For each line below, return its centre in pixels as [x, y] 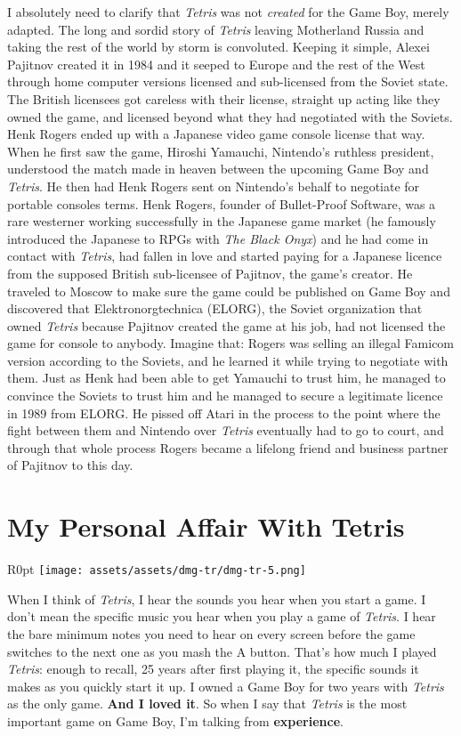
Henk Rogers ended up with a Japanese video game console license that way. [216, 134]
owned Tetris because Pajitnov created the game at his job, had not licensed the [226, 325]
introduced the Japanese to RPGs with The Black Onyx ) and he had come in [218, 238]
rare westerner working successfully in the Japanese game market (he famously [222, 221]
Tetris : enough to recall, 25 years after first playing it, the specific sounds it [213, 669]
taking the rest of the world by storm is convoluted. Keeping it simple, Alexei [218, 47]
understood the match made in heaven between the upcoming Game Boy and [218, 169]
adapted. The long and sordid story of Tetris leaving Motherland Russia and [216, 29]
